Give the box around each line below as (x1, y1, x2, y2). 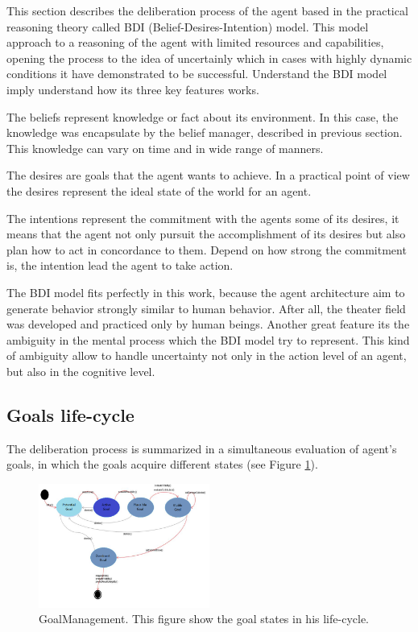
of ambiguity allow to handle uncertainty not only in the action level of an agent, (6, 347, 407, 364)
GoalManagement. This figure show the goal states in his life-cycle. (39, 610, 369, 627)
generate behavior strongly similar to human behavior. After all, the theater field (6, 299, 406, 316)
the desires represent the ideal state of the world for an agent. (6, 182, 312, 199)
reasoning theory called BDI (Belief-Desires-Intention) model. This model (6, 18, 369, 35)
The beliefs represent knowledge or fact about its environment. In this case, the (6, 108, 399, 125)
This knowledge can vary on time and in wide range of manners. (6, 139, 324, 156)
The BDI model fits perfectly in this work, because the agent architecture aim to (6, 283, 405, 300)
